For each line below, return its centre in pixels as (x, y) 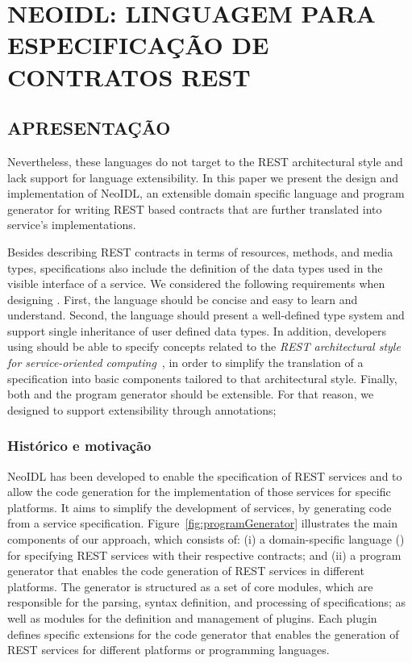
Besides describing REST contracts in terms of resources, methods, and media (200, 251)
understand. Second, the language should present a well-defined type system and (206, 315)
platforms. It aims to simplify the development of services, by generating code (200, 507)
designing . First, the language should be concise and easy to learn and (183, 299)
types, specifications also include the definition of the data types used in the (195, 267)
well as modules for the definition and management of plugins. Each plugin (192, 618)
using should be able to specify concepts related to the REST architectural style (204, 346)
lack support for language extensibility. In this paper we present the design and (203, 177)
